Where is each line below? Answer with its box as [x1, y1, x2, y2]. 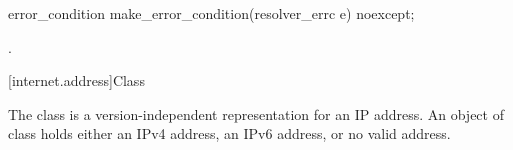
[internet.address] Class [8, 70, 145, 91]
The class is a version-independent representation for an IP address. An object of [8, 103, 504, 124]
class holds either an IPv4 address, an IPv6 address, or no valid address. [8, 123, 451, 144]
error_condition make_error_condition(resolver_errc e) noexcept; [8, 3, 415, 23]
